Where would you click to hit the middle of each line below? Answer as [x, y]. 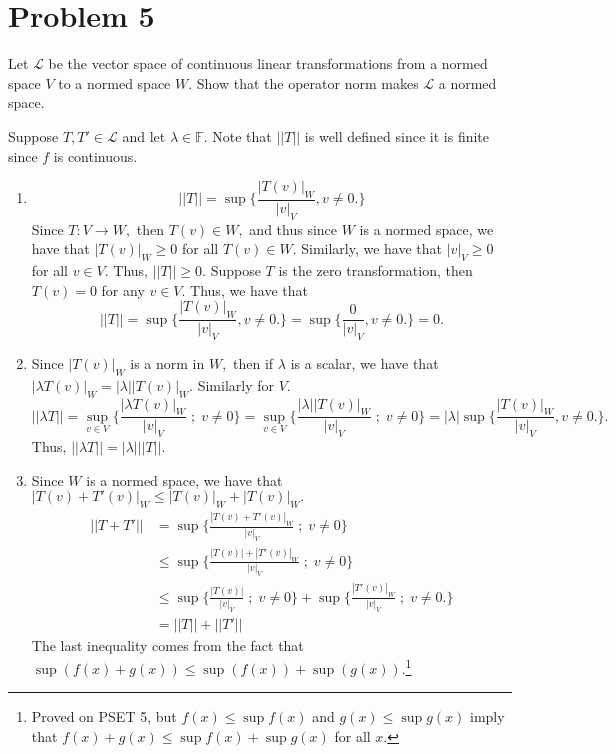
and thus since [293, 228]
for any [123, 289]
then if [253, 362]
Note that [242, 135]
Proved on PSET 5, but [104, 716]
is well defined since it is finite [397, 135]
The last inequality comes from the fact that [167, 644]
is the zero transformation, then [375, 270]
